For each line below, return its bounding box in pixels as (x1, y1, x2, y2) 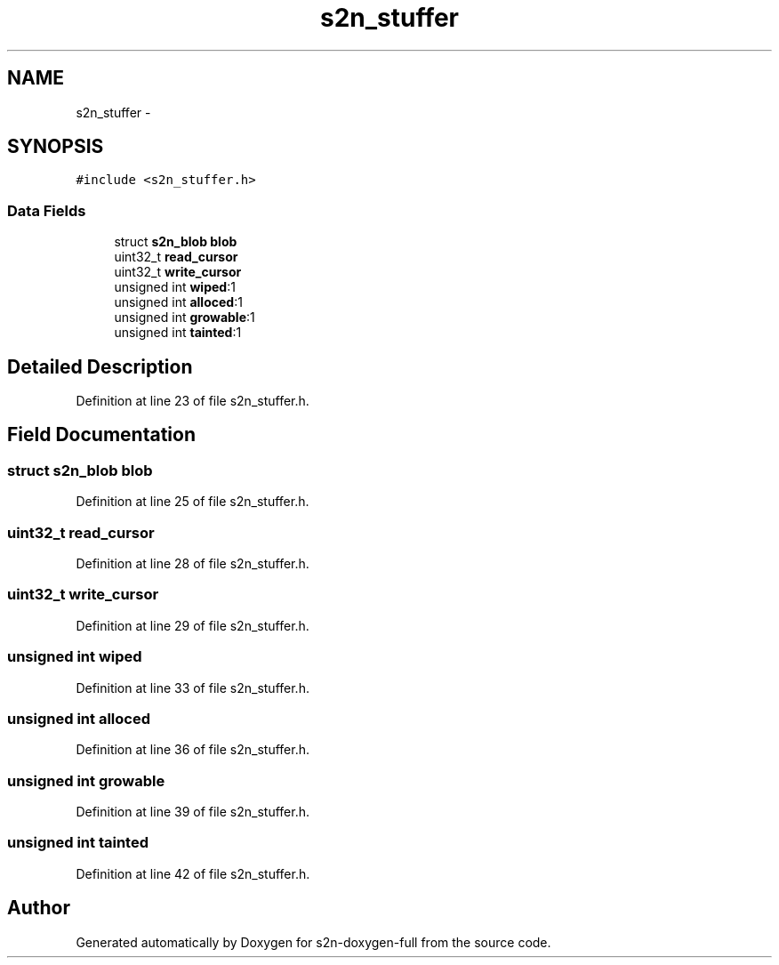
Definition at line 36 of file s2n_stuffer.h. (76, 742, 309, 758)
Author (7, 897, 70, 920)
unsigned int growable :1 (114, 310, 255, 326)
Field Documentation (7, 423, 196, 446)
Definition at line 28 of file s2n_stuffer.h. (76, 556, 309, 571)
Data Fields (7, 201, 86, 220)
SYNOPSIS (7, 135, 104, 158)
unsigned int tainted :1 (114, 325, 242, 341)
